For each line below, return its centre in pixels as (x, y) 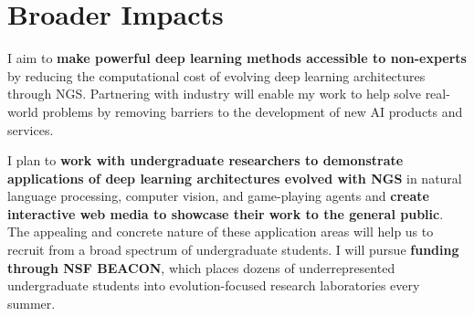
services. (31, 129)
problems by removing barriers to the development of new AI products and (253, 111)
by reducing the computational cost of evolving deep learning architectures (216, 75)
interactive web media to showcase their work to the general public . (226, 213)
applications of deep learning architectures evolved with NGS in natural (235, 178)
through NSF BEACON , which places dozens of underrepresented (201, 267)
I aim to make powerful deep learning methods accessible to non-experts (237, 58)
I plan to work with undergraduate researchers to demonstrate (205, 160)
